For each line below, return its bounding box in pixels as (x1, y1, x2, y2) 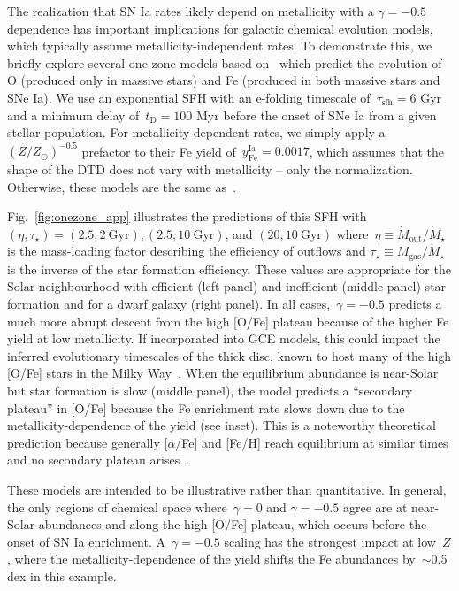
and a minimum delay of (7, 105, 140, 124)
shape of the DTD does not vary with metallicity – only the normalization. (7, 160, 413, 179)
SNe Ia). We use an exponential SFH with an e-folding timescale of (7, 88, 371, 106)
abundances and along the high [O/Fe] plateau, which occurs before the (38, 515, 427, 533)
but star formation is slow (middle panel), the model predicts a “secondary (7, 381, 413, 400)
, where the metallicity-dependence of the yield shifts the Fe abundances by (7, 549, 416, 568)
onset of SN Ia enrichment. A (7, 532, 165, 550)
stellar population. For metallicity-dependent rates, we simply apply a (7, 123, 386, 142)
